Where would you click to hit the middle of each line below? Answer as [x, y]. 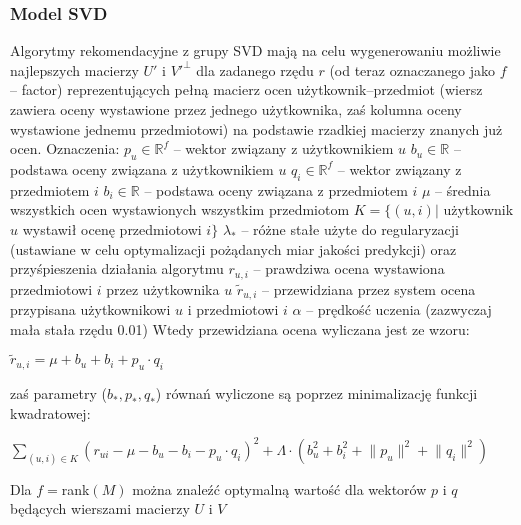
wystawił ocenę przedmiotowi [112, 228]
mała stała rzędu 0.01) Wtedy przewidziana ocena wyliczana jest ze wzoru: [240, 328]
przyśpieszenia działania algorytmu [117, 268]
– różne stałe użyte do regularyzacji [350, 228]
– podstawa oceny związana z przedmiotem [276, 189]
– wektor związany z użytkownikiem [283, 148]
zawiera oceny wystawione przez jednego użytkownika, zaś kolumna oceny [236, 109]
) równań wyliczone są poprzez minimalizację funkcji [316, 393]
